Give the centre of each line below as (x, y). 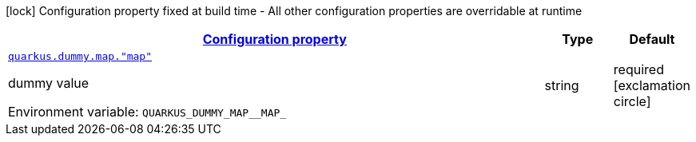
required (638, 69)
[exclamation (652, 85)
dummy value (49, 83)
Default (652, 39)
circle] (632, 101)
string (562, 85)
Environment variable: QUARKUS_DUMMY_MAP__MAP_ (147, 112)
